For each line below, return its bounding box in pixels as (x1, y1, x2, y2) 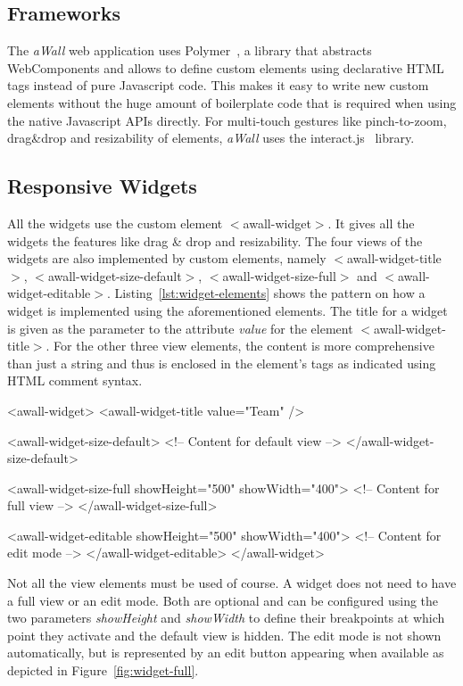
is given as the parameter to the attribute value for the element (7, 318, 353, 337)
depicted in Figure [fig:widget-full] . (7, 661, 199, 680)
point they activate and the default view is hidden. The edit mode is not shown (7, 625, 442, 644)
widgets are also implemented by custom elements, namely (7, 249, 327, 268)
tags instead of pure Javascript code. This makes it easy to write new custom (7, 76, 429, 95)
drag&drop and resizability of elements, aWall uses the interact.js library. (7, 128, 415, 147)
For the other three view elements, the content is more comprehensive (54, 336, 434, 355)
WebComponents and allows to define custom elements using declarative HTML (7, 58, 444, 77)
